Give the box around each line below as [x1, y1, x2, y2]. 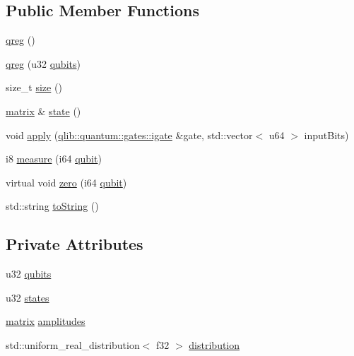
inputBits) [304, 127, 349, 142]
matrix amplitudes [6, 314, 85, 328]
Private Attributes [6, 233, 143, 255]
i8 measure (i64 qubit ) [6, 151, 102, 166]
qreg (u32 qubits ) [6, 56, 81, 71]
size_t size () [6, 80, 62, 95]
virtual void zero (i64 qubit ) [6, 174, 127, 189]
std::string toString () [6, 198, 99, 213]
